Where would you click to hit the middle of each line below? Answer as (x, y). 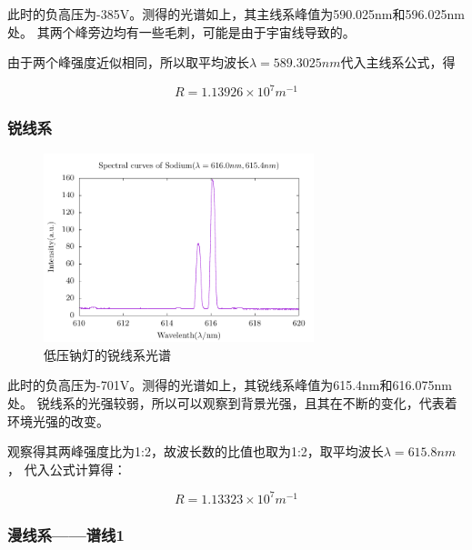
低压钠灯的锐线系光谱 (107, 354)
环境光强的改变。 (58, 420)
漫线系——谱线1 (66, 534)
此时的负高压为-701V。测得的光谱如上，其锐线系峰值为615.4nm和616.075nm (230, 385)
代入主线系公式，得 (398, 62)
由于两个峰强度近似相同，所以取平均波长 (128, 62)
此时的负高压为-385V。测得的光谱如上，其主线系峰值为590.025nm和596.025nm (236, 14)
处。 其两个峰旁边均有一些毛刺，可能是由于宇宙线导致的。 (181, 31)
